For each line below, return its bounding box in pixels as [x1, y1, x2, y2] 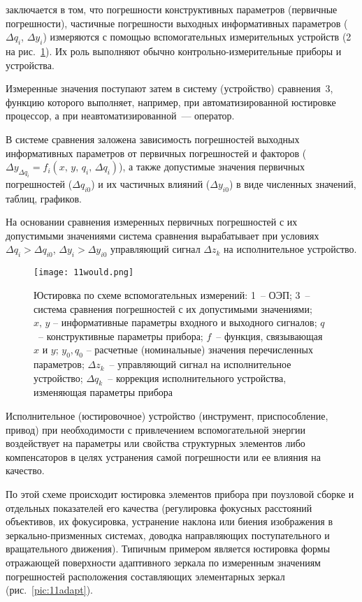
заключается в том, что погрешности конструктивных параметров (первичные [6, 2, 338, 16]
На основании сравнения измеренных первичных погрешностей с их [6, 214, 298, 229]
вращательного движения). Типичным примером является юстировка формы [6, 541, 331, 556]
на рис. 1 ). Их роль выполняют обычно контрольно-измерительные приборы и [6, 43, 342, 58]
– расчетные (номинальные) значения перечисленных [86, 342, 314, 357]
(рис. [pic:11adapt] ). [6, 582, 93, 597]
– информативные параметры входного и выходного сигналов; [53, 315, 317, 330]
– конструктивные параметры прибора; [38, 328, 203, 343]
